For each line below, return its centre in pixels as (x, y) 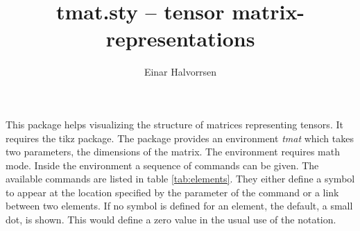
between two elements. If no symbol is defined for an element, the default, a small (179, 206)
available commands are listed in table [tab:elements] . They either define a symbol (180, 179)
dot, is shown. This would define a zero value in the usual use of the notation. (171, 220)
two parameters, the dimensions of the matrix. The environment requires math (173, 152)
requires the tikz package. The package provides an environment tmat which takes (180, 138)
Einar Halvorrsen (180, 72)
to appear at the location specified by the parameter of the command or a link (172, 192)
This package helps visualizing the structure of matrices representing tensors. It (174, 124)
